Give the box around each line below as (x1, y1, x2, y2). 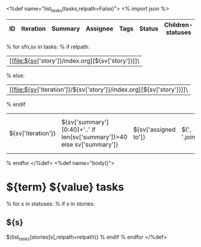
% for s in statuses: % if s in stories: (6, 200, 95, 207)
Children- (164, 20, 193, 29)
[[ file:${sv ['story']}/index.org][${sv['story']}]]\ (9, 56, 139, 65)
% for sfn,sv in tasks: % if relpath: (6, 43, 90, 50)
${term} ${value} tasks (6, 180, 124, 194)
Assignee (86, 24, 114, 32)
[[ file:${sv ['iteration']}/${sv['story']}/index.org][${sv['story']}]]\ (9, 85, 188, 93)
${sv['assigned (133, 125, 176, 133)
